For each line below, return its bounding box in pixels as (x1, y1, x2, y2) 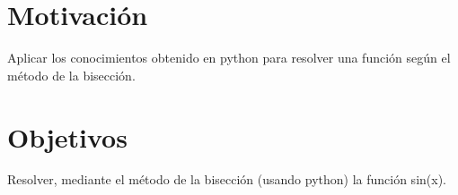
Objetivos (7, 118, 128, 155)
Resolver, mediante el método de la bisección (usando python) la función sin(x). (7, 170, 446, 189)
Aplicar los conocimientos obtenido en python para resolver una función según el (7, 48, 451, 67)
